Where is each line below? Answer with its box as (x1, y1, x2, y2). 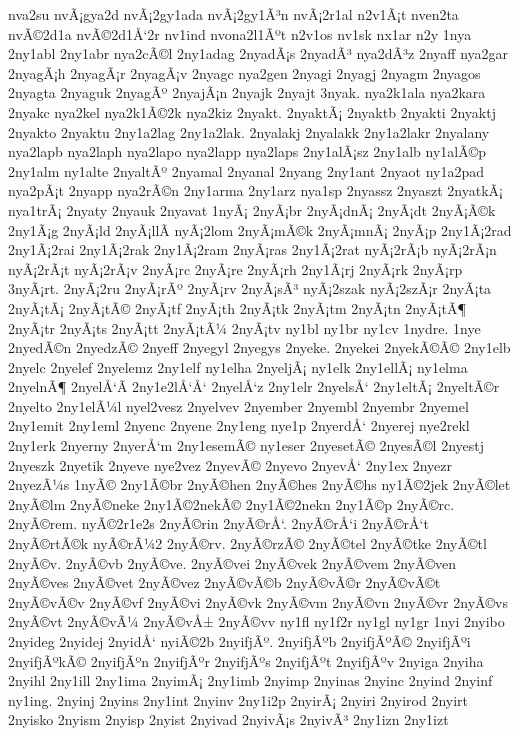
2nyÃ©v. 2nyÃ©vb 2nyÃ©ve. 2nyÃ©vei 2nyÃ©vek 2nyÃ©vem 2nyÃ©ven (8, 552, 457, 573)
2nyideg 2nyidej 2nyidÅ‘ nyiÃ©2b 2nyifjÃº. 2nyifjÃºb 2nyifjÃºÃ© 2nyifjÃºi (8, 631, 471, 651)
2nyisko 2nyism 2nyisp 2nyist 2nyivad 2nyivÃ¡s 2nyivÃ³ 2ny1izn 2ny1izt (8, 709, 449, 730)
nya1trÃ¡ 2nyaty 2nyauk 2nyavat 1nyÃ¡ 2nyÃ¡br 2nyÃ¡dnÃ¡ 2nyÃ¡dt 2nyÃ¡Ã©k (8, 199, 496, 220)
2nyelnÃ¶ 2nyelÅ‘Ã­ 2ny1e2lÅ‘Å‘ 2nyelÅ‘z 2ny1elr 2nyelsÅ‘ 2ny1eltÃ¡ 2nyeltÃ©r (8, 376, 500, 397)
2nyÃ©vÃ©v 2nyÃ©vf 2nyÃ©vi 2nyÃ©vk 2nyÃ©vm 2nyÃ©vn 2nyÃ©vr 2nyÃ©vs (8, 591, 509, 612)
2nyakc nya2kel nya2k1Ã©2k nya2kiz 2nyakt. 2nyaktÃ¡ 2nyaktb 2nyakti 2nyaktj (8, 101, 496, 122)
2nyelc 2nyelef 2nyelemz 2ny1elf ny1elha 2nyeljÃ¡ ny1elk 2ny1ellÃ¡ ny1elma (8, 356, 468, 377)
